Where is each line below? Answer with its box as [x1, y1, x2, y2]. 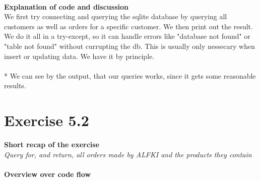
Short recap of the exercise [4, 139, 100, 150]
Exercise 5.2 [4, 110, 89, 131]
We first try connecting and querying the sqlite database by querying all [4, 11, 227, 22]
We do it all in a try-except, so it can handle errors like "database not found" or [4, 31, 250, 41]
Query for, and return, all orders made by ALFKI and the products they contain [4, 149, 252, 159]
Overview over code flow [4, 168, 91, 179]
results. [4, 80, 26, 91]
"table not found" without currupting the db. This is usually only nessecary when [4, 40, 255, 51]
